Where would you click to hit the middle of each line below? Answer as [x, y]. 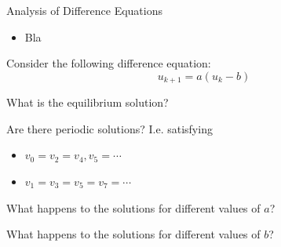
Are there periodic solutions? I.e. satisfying [109, 128]
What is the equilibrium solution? [88, 102]
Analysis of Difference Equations [84, 10]
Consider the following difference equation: [109, 63]
